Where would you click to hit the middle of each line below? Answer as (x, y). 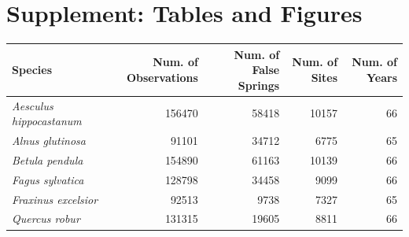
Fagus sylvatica (48, 179)
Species (32, 70)
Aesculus (33, 105)
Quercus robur (46, 218)
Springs (259, 85)
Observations (162, 78)
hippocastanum (47, 121)
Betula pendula (48, 159)
